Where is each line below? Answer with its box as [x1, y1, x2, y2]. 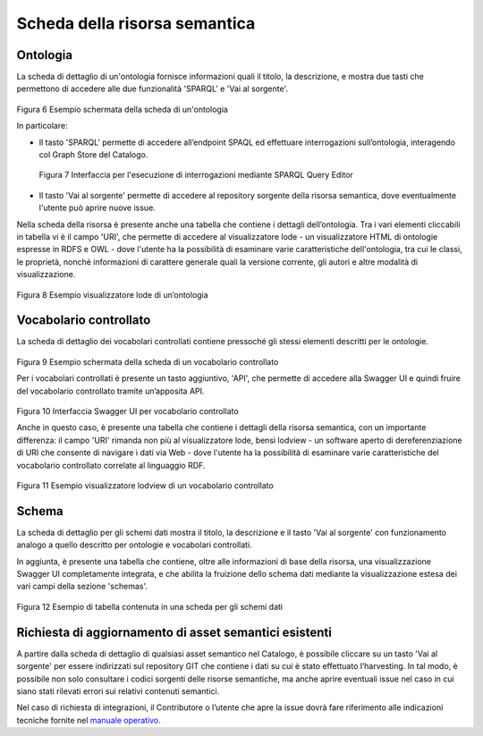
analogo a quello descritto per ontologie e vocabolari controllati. [16, 539, 252, 550]
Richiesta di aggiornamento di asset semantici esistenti [16, 624, 333, 639]
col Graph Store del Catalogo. [38, 149, 148, 160]
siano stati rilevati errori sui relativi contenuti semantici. [16, 685, 220, 697]
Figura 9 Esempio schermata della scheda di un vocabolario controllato [16, 356, 279, 367]
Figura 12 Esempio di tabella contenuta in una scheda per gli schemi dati [16, 601, 284, 612]
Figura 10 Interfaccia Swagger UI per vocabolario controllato [16, 406, 239, 416]
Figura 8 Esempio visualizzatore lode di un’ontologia [16, 289, 209, 300]
